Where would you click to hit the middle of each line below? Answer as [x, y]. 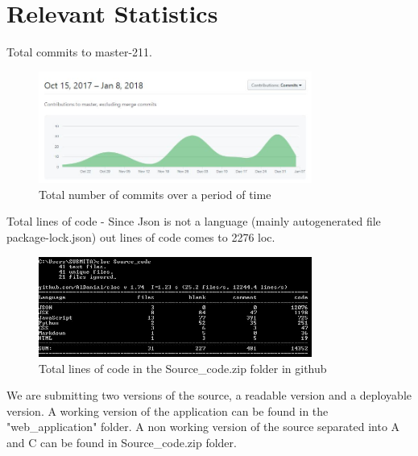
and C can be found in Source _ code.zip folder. [122, 443]
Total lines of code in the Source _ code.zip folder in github [183, 368]
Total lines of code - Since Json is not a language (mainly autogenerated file [194, 221]
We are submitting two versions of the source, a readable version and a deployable [209, 395]
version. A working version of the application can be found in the [168, 410]
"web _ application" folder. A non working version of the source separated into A [203, 427]
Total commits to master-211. [79, 52]
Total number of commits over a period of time [155, 194]
